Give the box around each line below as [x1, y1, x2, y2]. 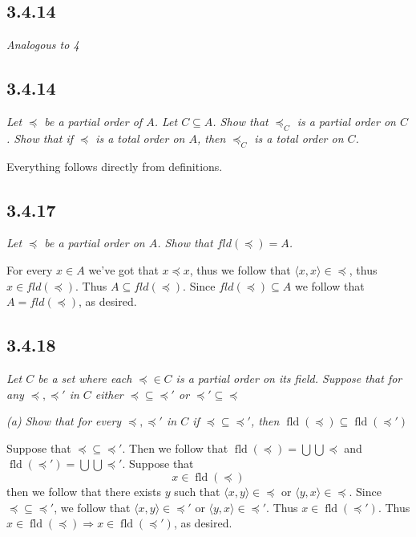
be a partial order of [44, 113, 143, 129]
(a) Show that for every [6, 413, 122, 429]
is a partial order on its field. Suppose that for [176, 369, 402, 386]
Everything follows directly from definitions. [6, 157, 223, 174]
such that [174, 482, 220, 499]
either [95, 385, 123, 402]
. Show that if [6, 129, 74, 146]
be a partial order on [44, 234, 145, 251]
